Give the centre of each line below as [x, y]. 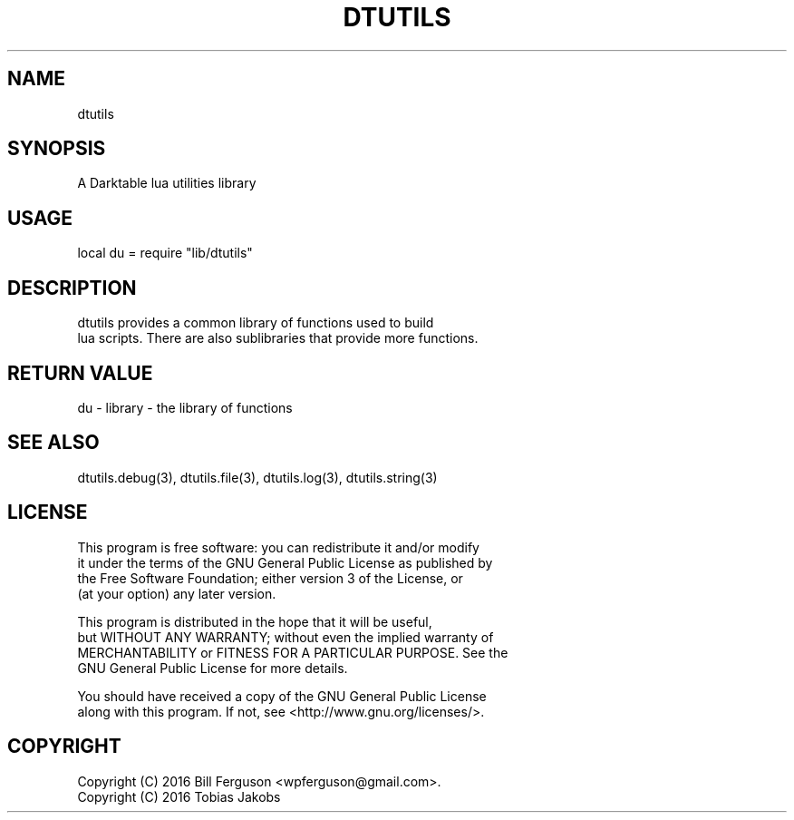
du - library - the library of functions [185, 407]
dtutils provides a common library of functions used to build [256, 323]
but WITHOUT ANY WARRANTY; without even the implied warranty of [286, 637]
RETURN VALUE [80, 373]
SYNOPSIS [57, 149]
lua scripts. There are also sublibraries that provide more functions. [278, 338]
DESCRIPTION [72, 288]
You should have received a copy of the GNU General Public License [282, 696]
